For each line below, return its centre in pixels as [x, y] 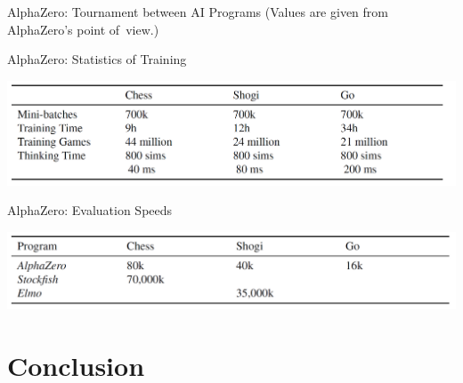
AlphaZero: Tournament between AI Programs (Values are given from [198, 12]
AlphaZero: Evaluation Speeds [90, 210]
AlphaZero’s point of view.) [83, 29]
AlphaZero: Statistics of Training [97, 59]
